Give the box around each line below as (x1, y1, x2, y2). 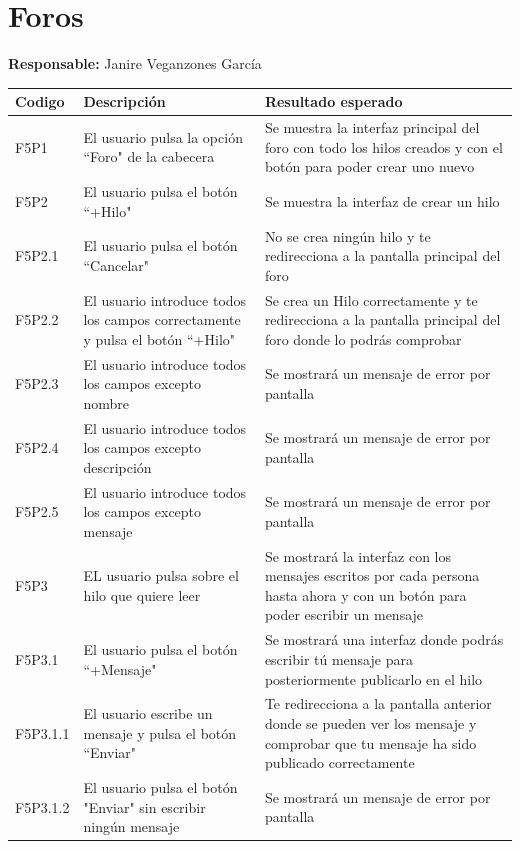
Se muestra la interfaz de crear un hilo (264, 190, 500, 211)
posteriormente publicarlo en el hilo (264, 668, 483, 689)
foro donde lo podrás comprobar (264, 328, 462, 349)
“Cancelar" (83, 254, 150, 275)
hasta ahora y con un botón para (264, 584, 467, 605)
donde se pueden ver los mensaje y (264, 712, 477, 733)
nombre (83, 392, 130, 413)
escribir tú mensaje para (264, 648, 413, 669)
